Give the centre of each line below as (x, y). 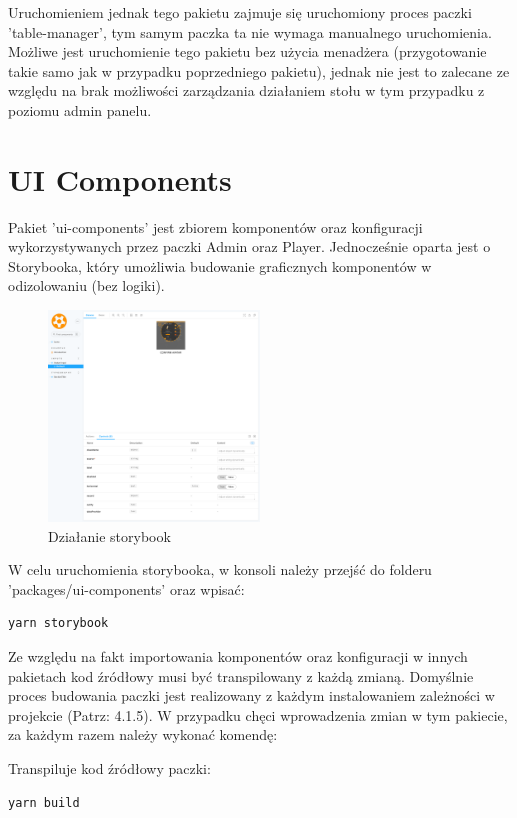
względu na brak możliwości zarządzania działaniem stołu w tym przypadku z (246, 90)
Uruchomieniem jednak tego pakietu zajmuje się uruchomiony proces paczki (240, 12)
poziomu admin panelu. (80, 109)
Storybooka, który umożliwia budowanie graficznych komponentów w (220, 265)
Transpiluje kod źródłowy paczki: (109, 768)
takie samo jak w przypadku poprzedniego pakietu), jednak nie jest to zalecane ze (259, 70)
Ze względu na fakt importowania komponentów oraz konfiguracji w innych (238, 656)
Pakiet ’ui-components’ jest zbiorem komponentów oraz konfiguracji (215, 226)
